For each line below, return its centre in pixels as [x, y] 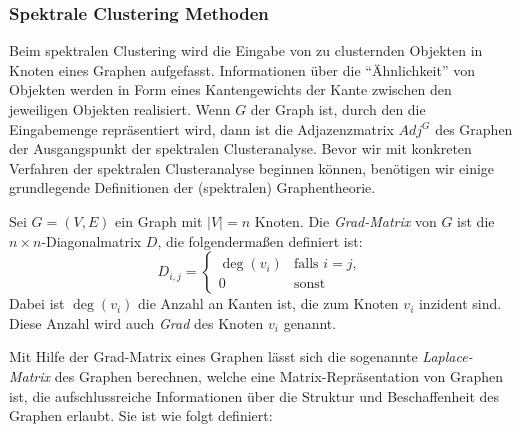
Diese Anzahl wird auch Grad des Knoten [136, 322]
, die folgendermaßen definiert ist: [260, 240]
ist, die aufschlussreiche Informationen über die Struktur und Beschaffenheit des [254, 395]
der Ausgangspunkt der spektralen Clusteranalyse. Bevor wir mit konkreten [240, 148]
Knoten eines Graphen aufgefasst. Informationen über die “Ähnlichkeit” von [242, 69]
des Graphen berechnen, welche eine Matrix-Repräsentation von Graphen [279, 375]
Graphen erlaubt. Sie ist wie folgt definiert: [141, 415]
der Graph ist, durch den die [338, 109]
